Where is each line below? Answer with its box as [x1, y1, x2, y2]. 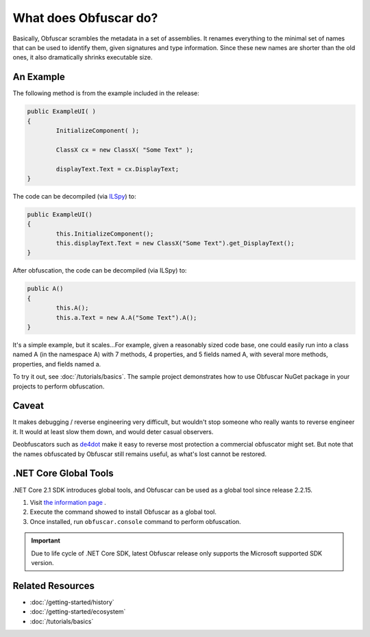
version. [31, 558, 54, 566]
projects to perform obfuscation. [12, 382, 105, 390]
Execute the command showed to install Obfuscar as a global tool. [29, 508, 217, 516]
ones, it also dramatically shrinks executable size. [12, 53, 153, 62]
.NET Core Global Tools [12, 468, 114, 479]
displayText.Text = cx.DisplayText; [56, 165, 180, 173]
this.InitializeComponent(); [56, 229, 154, 238]
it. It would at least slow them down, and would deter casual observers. [12, 427, 214, 436]
